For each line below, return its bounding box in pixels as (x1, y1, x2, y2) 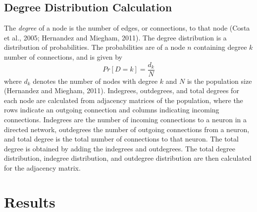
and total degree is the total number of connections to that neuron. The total (4, 134, 239, 144)
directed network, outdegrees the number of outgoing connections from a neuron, (4, 124, 250, 134)
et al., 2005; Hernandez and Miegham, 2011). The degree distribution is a (4, 32, 227, 42)
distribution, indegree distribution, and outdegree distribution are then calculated (4, 153, 252, 163)
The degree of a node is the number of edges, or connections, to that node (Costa (4, 23, 250, 33)
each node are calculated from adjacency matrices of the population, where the (4, 95, 243, 105)
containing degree (194, 42, 247, 52)
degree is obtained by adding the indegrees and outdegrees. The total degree (4, 143, 236, 153)
